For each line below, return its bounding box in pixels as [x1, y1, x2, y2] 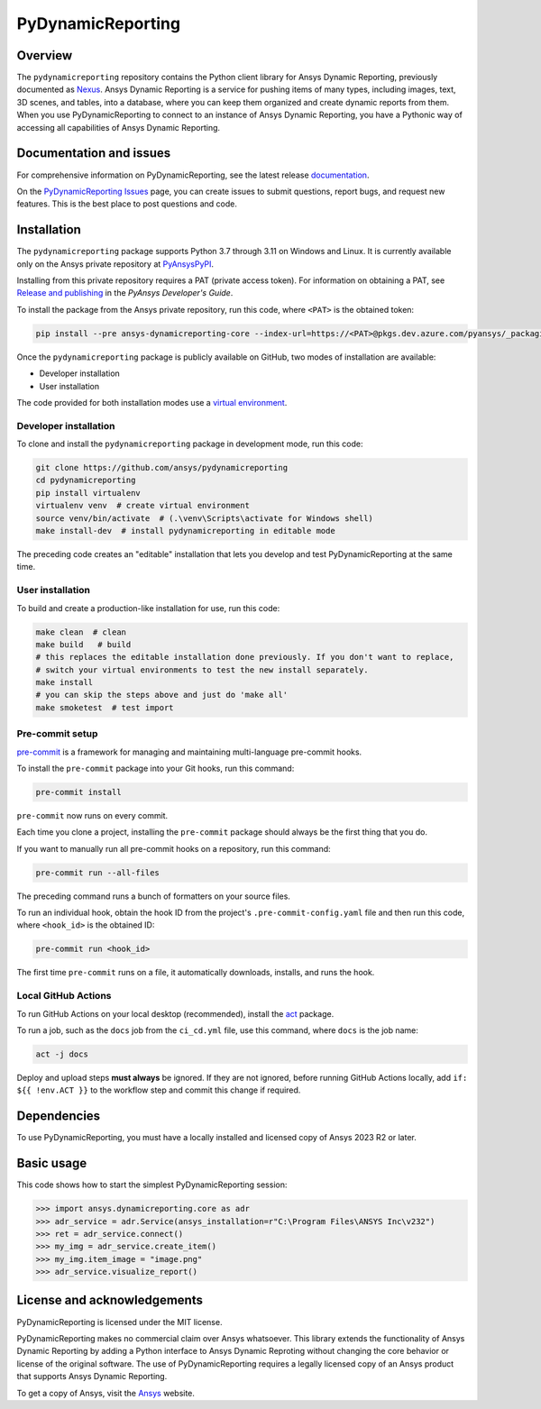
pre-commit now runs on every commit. [16, 810, 169, 820]
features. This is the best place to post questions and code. [16, 198, 238, 209]
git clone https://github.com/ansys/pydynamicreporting [35, 462, 289, 473]
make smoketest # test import [35, 702, 175, 712]
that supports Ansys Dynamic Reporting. [16, 1371, 168, 1382]
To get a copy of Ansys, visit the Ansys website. [16, 1387, 196, 1398]
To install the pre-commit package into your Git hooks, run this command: [16, 763, 295, 773]
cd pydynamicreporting [35, 475, 136, 486]
